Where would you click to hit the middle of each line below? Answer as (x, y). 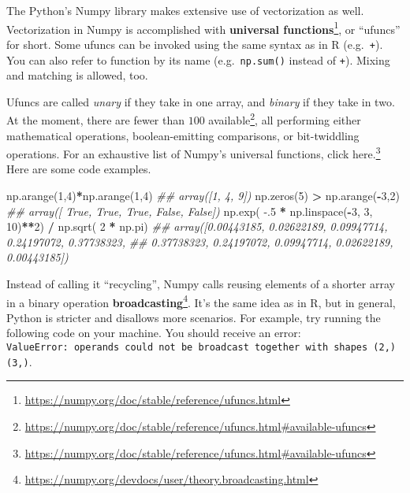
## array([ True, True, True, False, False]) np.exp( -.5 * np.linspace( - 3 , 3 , (190, 211)
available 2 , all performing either (285, 119)
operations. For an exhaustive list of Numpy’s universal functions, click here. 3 (194, 152)
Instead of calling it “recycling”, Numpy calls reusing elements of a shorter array (201, 284)
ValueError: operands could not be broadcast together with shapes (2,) (201, 348)
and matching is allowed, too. (77, 75)
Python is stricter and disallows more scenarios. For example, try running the (194, 317)
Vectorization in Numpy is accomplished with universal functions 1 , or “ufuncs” (203, 28)
